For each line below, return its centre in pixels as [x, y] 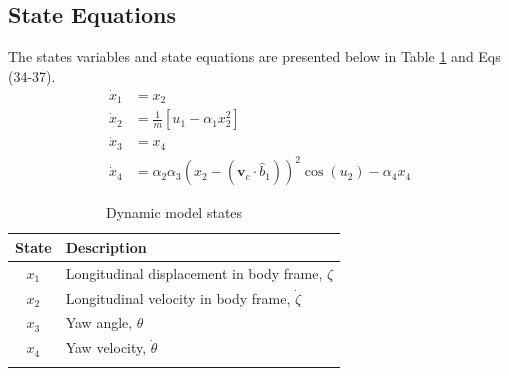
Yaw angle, [99, 322]
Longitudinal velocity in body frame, [178, 297]
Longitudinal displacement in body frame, [194, 272]
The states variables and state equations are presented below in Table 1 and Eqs [254, 56]
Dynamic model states [174, 212]
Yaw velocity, [106, 347]
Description [106, 246]
